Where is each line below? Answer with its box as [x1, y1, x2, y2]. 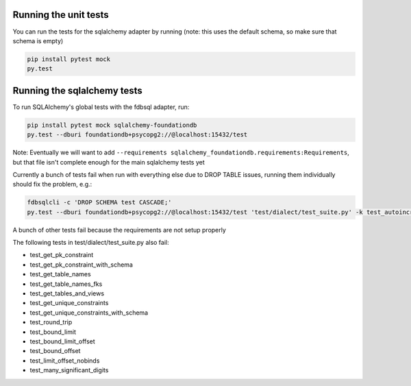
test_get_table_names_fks [29, 280, 103, 288]
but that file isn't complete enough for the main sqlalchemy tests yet [12, 158, 205, 166]
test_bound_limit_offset [29, 337, 95, 346]
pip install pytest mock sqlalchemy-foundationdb [27, 121, 197, 129]
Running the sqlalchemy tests [12, 84, 143, 96]
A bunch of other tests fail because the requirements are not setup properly [12, 226, 226, 234]
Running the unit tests [12, 9, 109, 21]
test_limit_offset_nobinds [29, 357, 100, 365]
